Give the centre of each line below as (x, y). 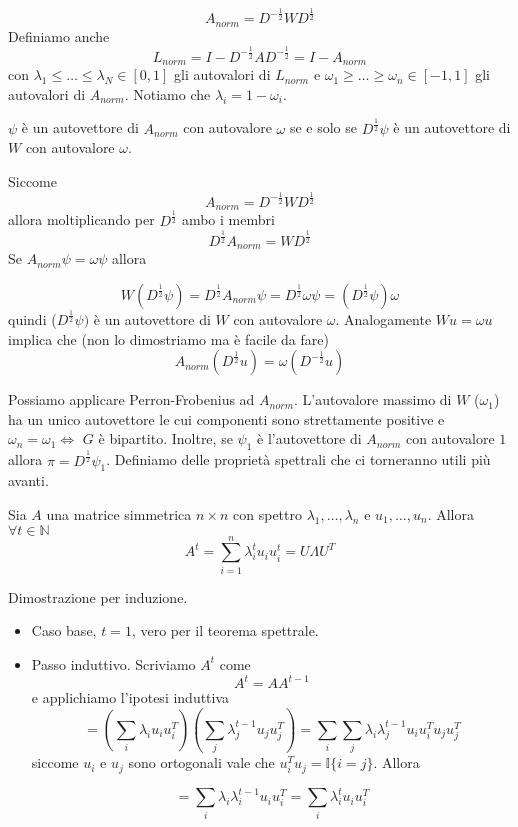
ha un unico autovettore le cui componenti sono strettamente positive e (226, 418)
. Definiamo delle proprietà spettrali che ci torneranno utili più (298, 459)
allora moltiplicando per (81, 219)
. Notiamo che (167, 93)
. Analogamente (383, 319)
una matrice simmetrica (119, 514)
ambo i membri (228, 219)
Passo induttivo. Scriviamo (113, 663)
